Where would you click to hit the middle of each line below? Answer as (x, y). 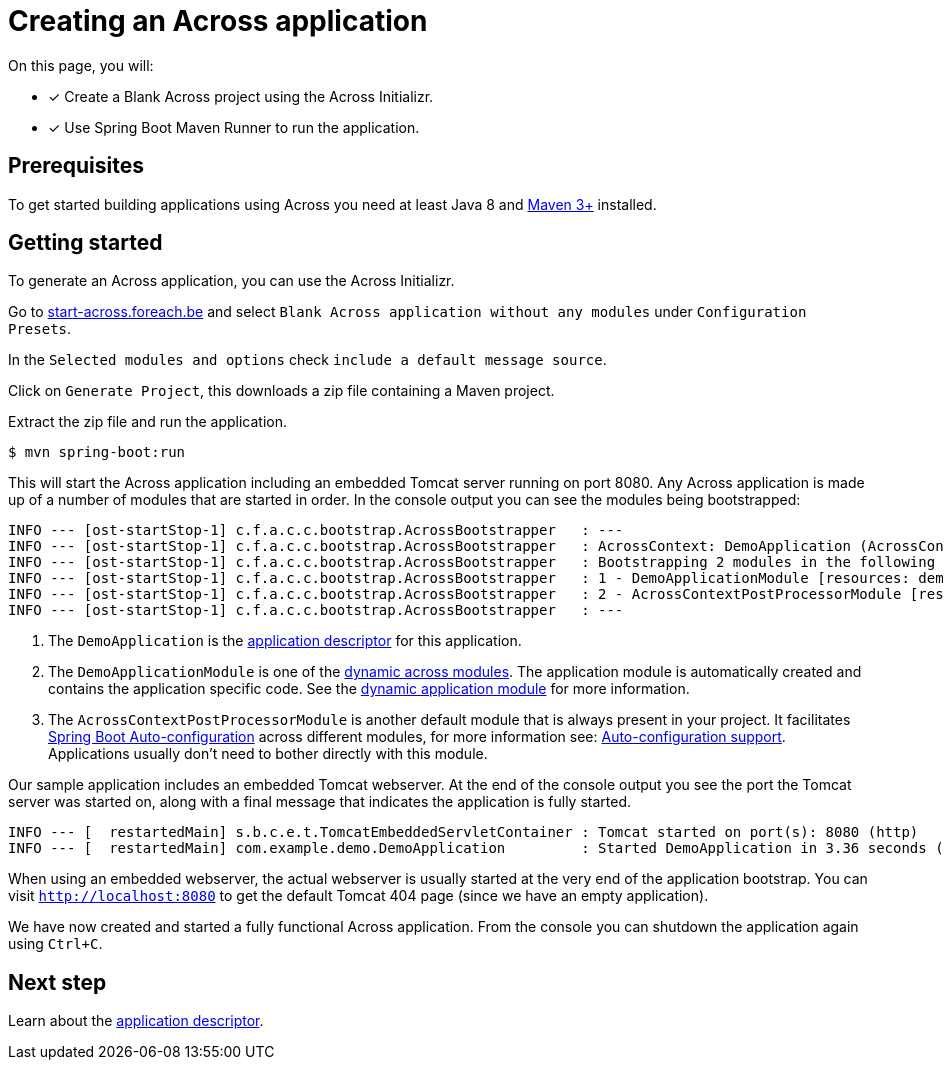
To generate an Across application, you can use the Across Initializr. (231, 281)
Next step (57, 982)
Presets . (40, 329)
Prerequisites (76, 166)
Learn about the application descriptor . (136, 1021)
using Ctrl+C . (55, 944)
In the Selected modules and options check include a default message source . (307, 360)
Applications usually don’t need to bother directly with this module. (268, 754)
